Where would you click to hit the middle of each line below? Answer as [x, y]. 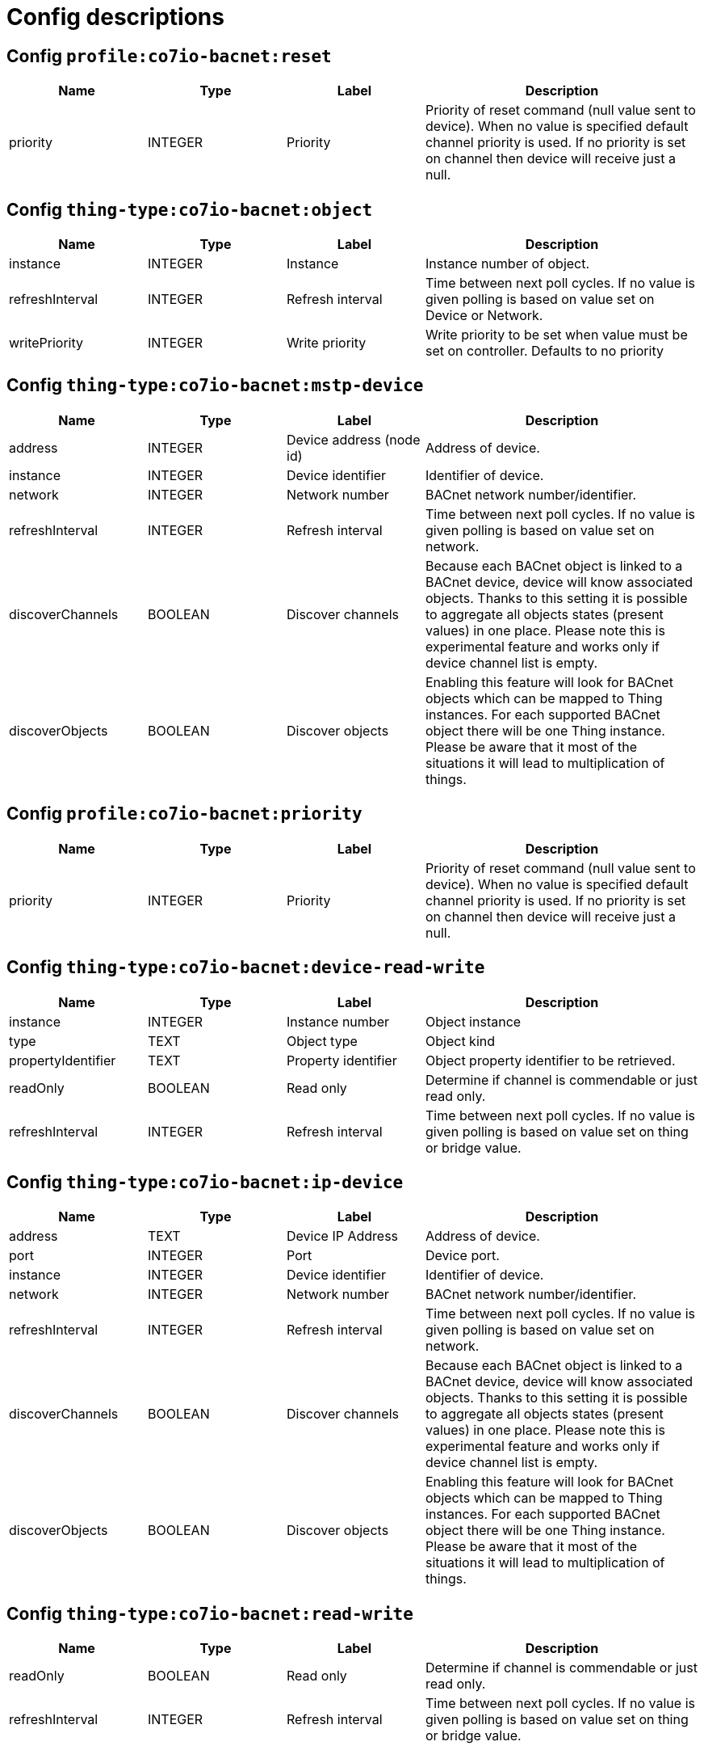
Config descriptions [115, 17]
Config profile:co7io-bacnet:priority [184, 814]
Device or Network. [484, 316]
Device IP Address [343, 1236]
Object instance [474, 1021]
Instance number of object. [508, 264]
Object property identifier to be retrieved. [551, 1060]
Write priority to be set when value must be [557, 335]
